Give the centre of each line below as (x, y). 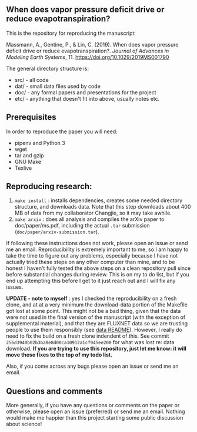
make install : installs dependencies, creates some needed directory (98, 200)
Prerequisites (31, 117)
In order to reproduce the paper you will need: (62, 131)
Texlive (23, 168)
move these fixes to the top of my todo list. (59, 355)
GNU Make (28, 161)
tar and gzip (29, 155)
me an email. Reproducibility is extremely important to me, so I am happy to (97, 249)
